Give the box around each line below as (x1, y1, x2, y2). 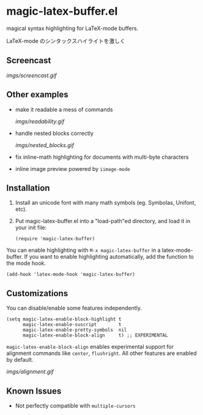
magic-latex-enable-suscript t (22, 322, 122, 328)
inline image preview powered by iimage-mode (15, 165, 130, 172)
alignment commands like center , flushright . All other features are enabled (6, 349, 197, 357)
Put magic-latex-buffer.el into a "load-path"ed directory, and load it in (15, 218, 191, 225)
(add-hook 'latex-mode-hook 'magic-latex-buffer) (6, 272, 136, 278)
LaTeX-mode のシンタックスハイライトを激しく (6, 37, 125, 44)
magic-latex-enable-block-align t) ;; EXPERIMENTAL (22, 332, 168, 338)
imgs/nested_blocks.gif (15, 141, 75, 148)
